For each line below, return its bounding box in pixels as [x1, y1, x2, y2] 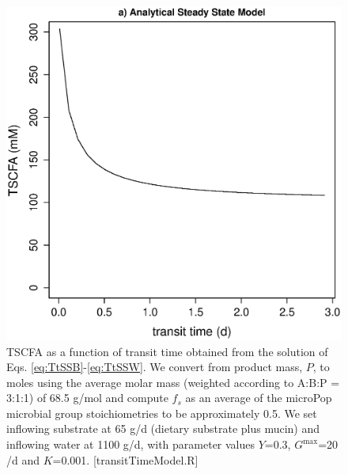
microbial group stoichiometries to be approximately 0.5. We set [6, 404, 317, 421]
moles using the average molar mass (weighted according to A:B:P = [6, 374, 340, 390]
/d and [6, 451, 40, 468]
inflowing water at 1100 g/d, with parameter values [6, 436, 255, 453]
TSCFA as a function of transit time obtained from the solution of [6, 343, 328, 359]
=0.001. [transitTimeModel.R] [52, 451, 199, 468]
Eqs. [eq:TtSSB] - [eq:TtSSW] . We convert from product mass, [6, 358, 303, 375]
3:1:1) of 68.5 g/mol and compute [6, 389, 168, 406]
